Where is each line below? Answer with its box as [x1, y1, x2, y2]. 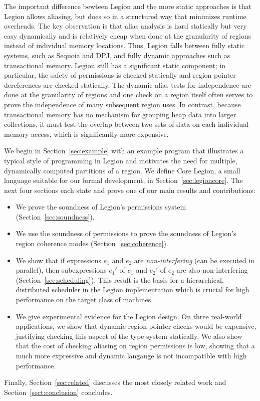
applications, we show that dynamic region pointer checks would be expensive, [16, 321, 256, 331]
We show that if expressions [16, 255, 102, 265]
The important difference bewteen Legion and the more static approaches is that [4, 1, 252, 11]
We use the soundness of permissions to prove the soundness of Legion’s [16, 228, 236, 239]
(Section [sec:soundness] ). [16, 211, 95, 222]
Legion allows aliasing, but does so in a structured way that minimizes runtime [4, 11, 246, 21]
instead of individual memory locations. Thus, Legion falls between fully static [4, 40, 245, 51]
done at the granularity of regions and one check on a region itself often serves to [4, 89, 253, 100]
